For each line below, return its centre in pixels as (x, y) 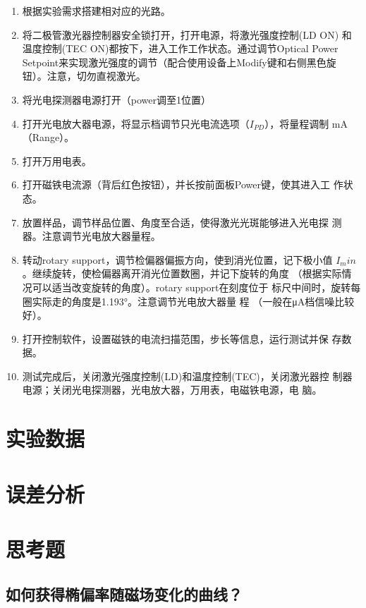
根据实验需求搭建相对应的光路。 (96, 11)
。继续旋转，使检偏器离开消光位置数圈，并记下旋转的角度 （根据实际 (182, 273)
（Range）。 (48, 137)
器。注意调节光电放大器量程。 (91, 236)
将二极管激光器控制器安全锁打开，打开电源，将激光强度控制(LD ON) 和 (187, 34)
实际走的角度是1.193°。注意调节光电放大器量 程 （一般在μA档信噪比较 (193, 301)
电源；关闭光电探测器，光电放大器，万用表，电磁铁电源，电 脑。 (172, 390)
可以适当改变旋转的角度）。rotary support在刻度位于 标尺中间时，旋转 (191, 287)
